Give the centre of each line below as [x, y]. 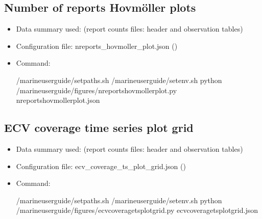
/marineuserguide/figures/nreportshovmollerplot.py [97, 90]
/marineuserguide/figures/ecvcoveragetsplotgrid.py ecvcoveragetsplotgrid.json [137, 210]
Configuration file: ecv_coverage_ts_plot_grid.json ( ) [101, 166]
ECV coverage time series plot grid [99, 128]
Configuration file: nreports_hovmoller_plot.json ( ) [97, 46]
